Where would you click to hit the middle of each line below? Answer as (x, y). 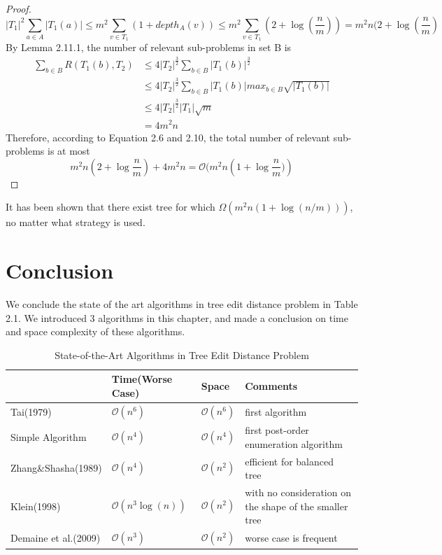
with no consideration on (298, 492)
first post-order (277, 430)
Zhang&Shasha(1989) (56, 468)
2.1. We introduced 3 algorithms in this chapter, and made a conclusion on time (177, 317)
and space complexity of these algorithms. (95, 331)
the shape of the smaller (297, 506)
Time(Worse (142, 379)
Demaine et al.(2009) (56, 538)
